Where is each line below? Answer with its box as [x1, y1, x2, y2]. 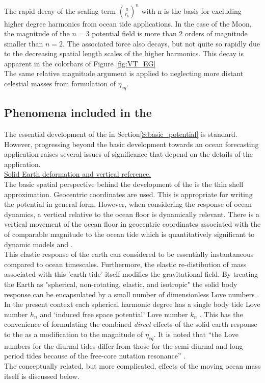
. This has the [199, 308, 243, 319]
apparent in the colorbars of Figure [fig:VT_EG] [4, 58, 156, 68]
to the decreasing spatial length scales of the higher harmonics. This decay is [4, 48, 244, 59]
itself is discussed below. [4, 370, 79, 381]
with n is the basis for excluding [141, 5, 242, 16]
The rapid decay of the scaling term [4, 5, 116, 16]
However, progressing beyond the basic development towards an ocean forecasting [4, 138, 259, 149]
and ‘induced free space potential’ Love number [40, 308, 188, 319]
